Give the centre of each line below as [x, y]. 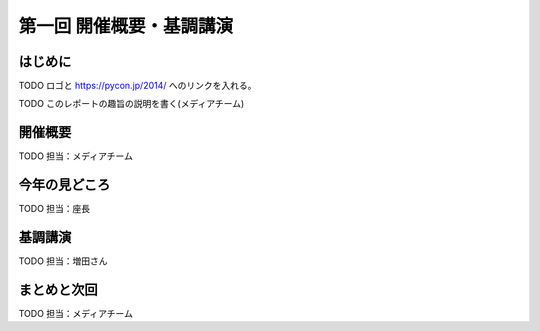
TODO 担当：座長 [54, 209]
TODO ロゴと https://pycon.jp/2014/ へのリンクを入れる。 [137, 86]
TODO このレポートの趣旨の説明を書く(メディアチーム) [131, 104]
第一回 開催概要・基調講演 [126, 26]
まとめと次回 [58, 289]
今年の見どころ [64, 185]
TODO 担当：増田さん [63, 261]
